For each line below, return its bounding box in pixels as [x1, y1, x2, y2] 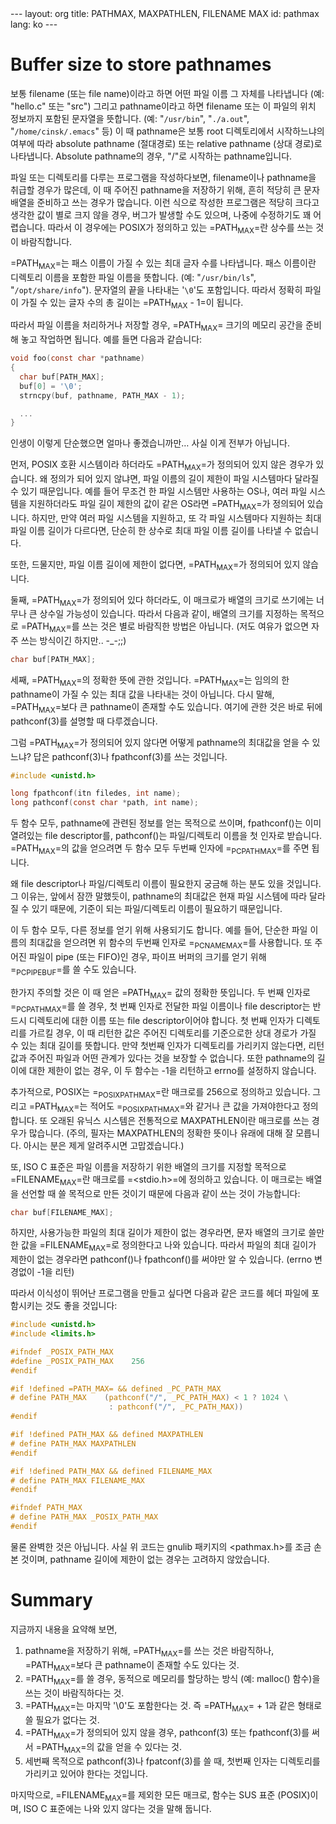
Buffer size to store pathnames [10, 53, 272, 76]
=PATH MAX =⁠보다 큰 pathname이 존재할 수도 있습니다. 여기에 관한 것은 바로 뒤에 [10, 700, 323, 715]
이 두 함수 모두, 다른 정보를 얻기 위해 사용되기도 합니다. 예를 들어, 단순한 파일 [10, 923, 308, 936]
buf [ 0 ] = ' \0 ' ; [19, 381, 83, 391]
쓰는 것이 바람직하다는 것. [24, 1687, 125, 1699]
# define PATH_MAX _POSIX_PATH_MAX [10, 1512, 159, 1522]
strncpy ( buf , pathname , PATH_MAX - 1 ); [19, 390, 186, 401]
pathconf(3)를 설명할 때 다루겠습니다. [10, 715, 158, 727]
